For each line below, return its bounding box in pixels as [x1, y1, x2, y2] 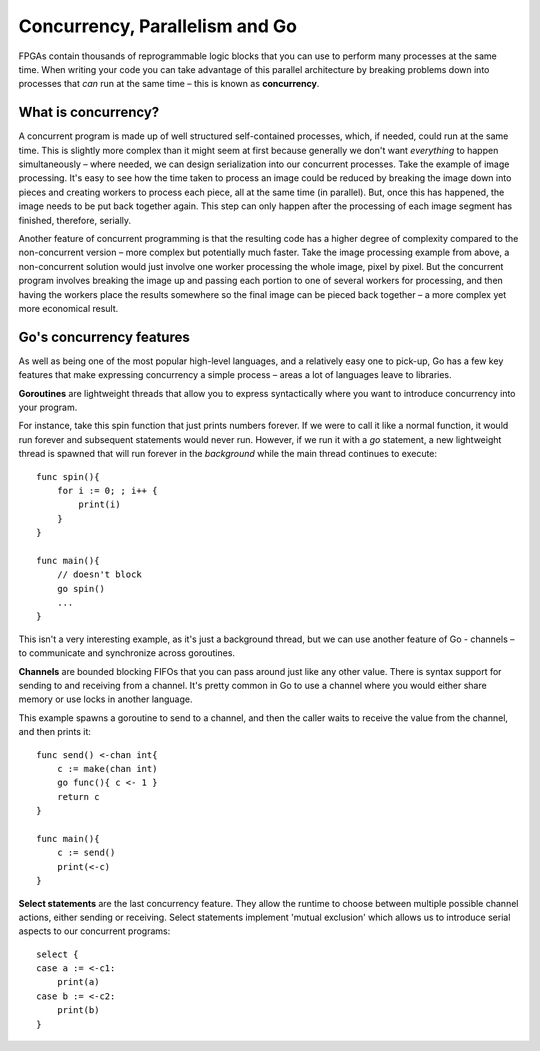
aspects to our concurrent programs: [18, 925, 171, 937]
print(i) [78, 499, 121, 510]
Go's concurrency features [18, 328, 190, 345]
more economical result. [18, 302, 119, 314]
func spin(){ [36, 471, 100, 482]
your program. [18, 401, 78, 413]
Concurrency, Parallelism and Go [18, 15, 297, 37]
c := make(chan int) [56, 763, 158, 774]
